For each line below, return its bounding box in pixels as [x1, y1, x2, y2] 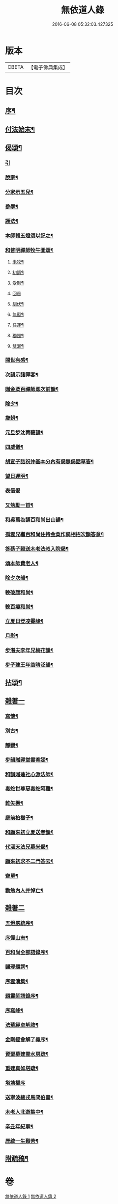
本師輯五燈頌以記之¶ [5, 232, 54, 239]
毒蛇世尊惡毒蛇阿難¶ [5, 785, 54, 792]
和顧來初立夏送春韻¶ [5, 829, 54, 836]
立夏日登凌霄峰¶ [5, 618, 44, 625]
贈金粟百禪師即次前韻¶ [5, 386, 59, 393]
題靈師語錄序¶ [5, 992, 38, 999]
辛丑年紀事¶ [5, 1123, 33, 1130]
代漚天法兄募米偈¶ [5, 844, 49, 851]
